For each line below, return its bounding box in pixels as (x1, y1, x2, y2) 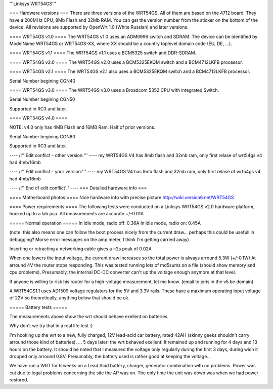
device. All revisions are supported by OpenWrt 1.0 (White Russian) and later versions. (9, 24, 189, 30)
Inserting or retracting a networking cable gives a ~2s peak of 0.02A (9, 246, 152, 252)
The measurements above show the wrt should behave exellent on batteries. (9, 314, 169, 320)
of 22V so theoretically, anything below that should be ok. (9, 295, 130, 301)
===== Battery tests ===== (9, 304, 68, 310)
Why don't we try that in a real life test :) (9, 323, 93, 329)
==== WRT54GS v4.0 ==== (9, 115, 68, 121)
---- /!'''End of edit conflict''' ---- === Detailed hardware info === (9, 185, 147, 191)
